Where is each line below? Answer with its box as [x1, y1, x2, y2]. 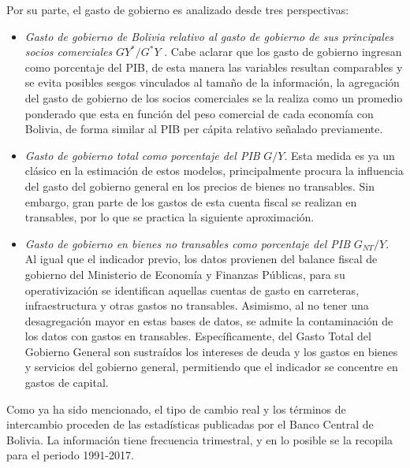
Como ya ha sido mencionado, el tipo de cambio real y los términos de [6, 400, 346, 417]
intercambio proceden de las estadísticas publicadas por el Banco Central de [6, 416, 374, 433]
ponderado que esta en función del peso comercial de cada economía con [24, 105, 374, 121]
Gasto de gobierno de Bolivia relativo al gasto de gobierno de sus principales [24, 28, 394, 44]
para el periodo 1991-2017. [6, 447, 134, 463]
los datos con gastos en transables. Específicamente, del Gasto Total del [24, 328, 371, 344]
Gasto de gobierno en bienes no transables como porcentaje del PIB [24, 235, 350, 251]
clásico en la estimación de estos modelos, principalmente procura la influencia [24, 162, 404, 179]
